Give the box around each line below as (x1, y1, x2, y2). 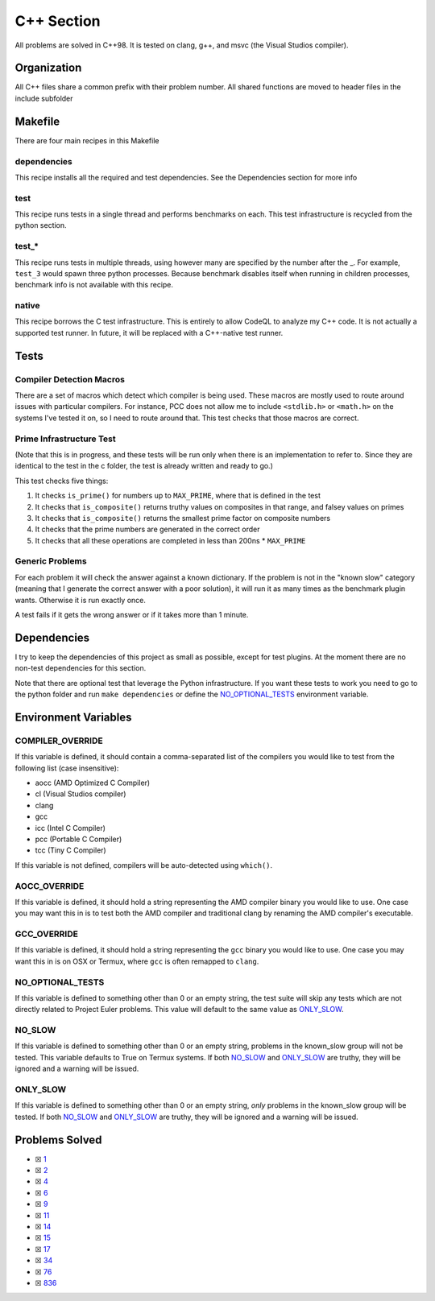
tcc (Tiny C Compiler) (35, 845, 106, 855)
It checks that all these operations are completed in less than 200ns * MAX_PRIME (35, 535, 306, 545)
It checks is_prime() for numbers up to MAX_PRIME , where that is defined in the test (35, 491, 321, 501)
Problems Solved (14, 1133, 102, 1146)
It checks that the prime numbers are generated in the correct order (35, 524, 261, 535)
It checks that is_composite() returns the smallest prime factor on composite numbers (35, 513, 330, 522)
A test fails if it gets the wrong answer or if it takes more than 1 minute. (14, 610, 249, 619)
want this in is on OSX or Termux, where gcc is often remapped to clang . (14, 956, 259, 966)
